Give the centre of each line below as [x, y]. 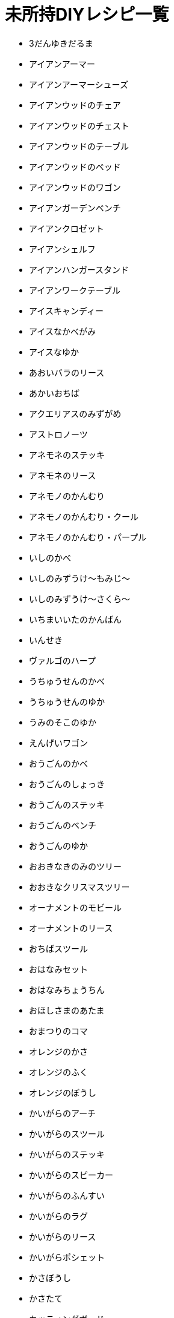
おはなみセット [58, 969]
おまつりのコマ [58, 1031]
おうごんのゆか [58, 845]
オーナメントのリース [71, 928]
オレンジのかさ [58, 1051]
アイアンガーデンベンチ [75, 208]
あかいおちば [54, 393]
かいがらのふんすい [67, 1195]
